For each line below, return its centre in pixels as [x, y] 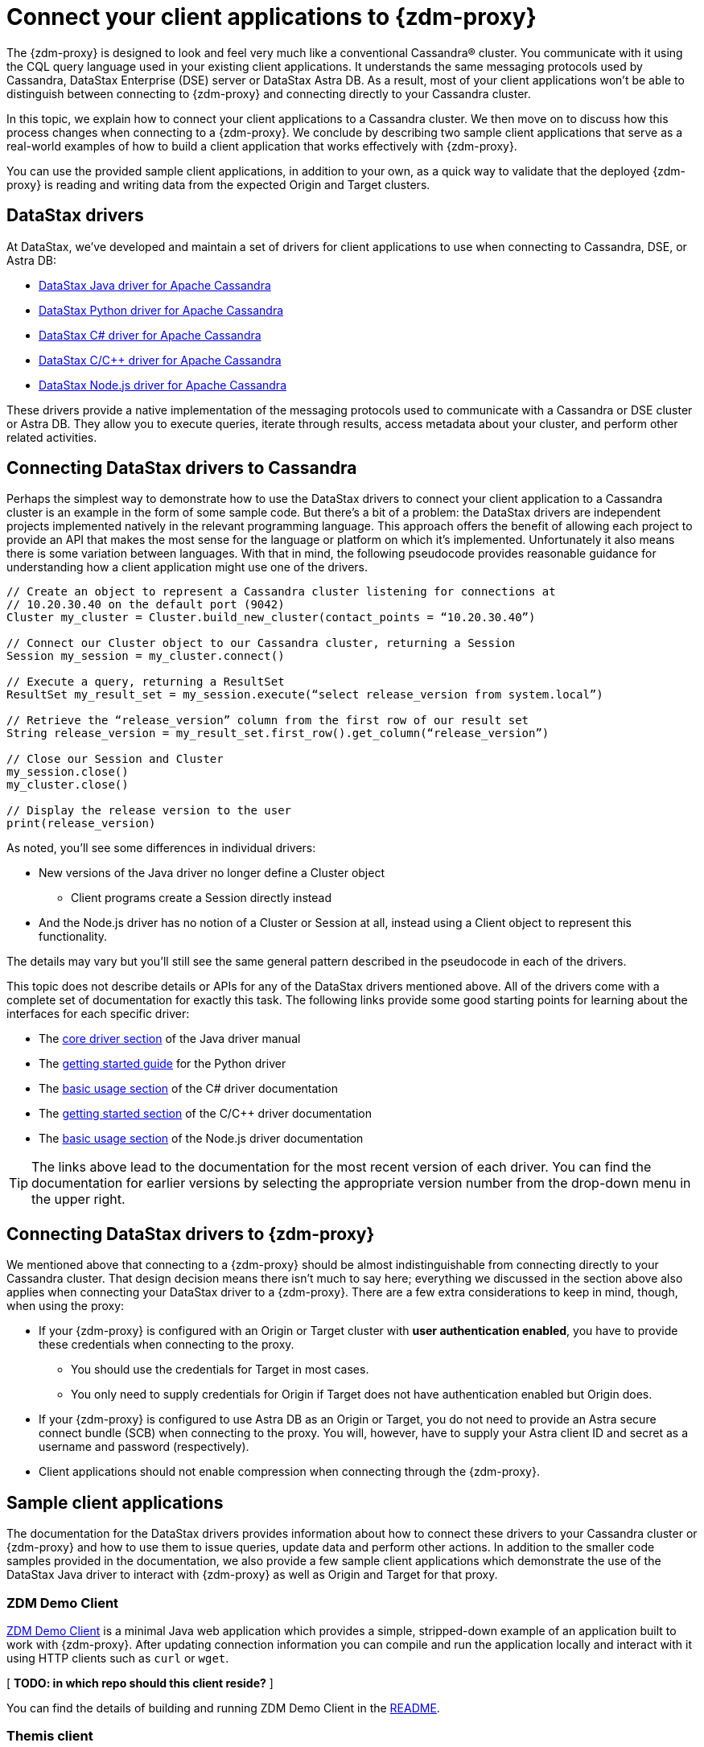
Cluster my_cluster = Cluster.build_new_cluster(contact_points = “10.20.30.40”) [271, 618]
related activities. [52, 437]
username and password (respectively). [144, 1447]
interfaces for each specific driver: [98, 1014]
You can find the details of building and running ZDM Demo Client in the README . [223, 1708]
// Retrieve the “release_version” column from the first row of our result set [268, 721]
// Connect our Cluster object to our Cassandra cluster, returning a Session [261, 643]
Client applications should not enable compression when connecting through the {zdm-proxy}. [289, 1472]
